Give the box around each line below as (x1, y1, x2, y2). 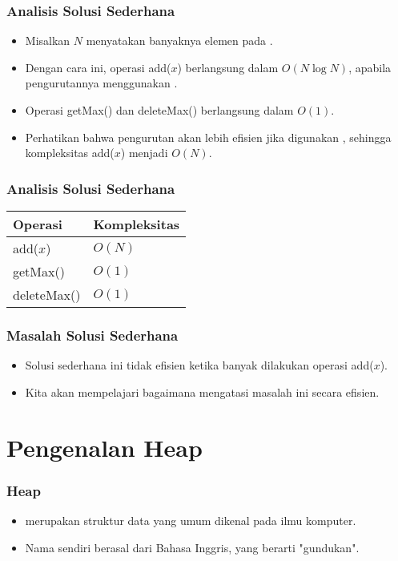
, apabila (348, 59, 392, 75)
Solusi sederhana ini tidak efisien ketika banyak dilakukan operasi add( (25, 357, 374, 373)
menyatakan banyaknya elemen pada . (86, 32, 273, 49)
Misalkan (25, 32, 70, 49)
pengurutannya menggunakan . (25, 75, 178, 91)
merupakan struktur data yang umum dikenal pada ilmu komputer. (25, 512, 356, 528)
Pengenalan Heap (6, 430, 203, 463)
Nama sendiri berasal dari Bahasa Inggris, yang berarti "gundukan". (25, 539, 360, 555)
